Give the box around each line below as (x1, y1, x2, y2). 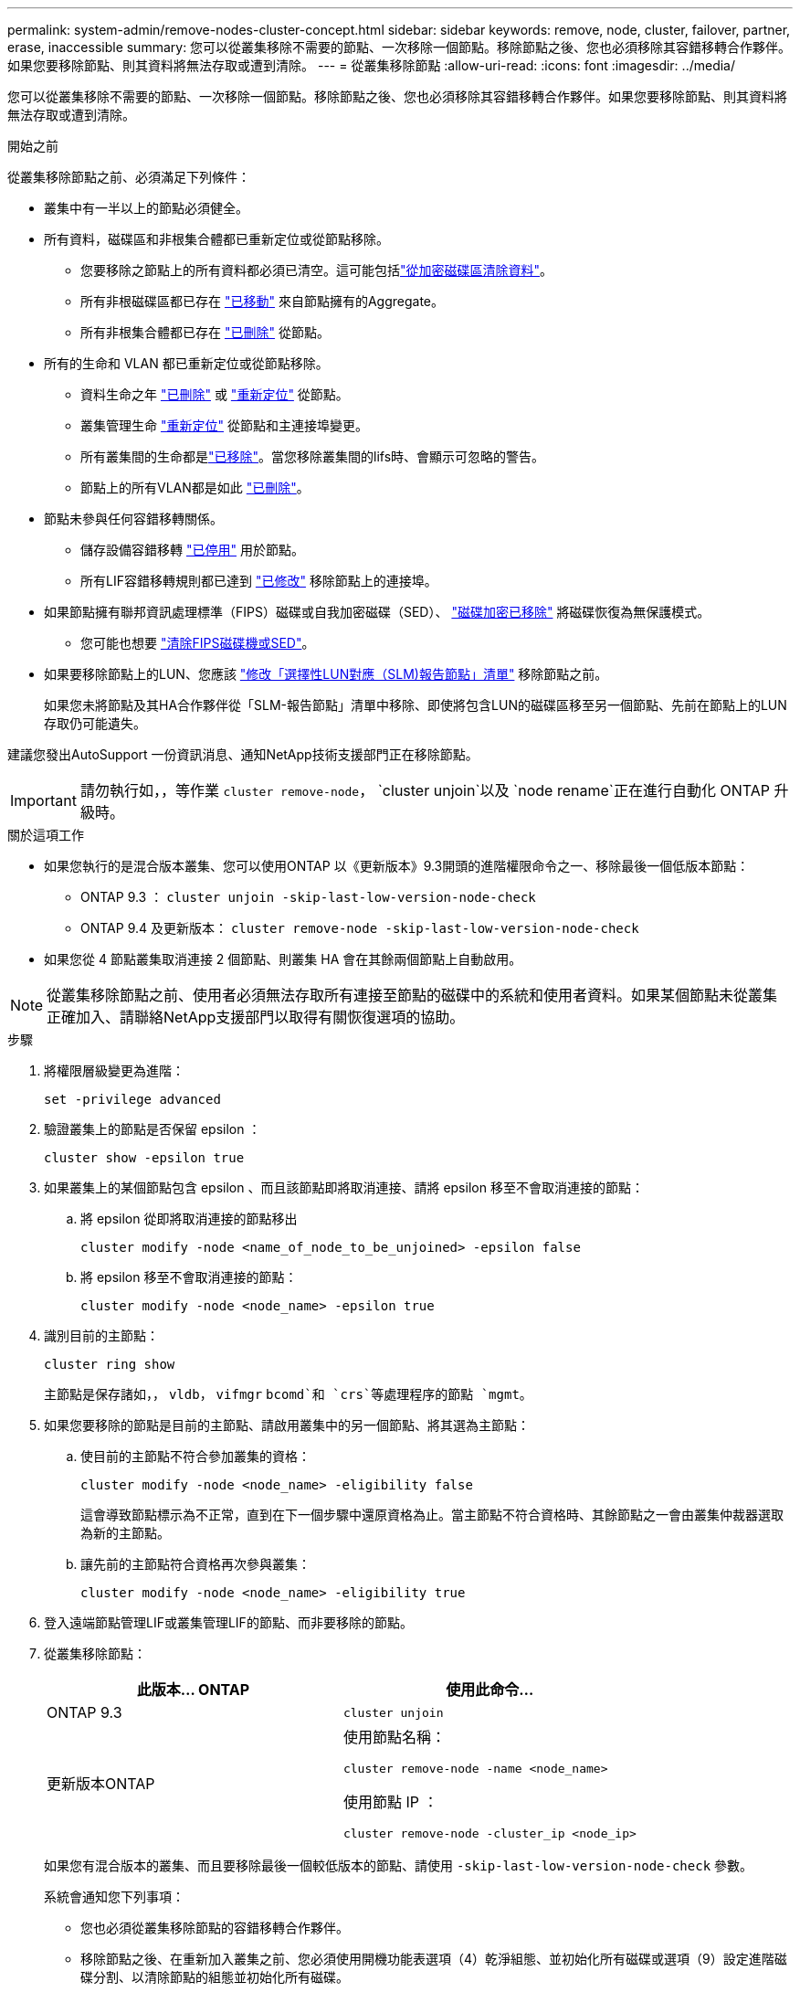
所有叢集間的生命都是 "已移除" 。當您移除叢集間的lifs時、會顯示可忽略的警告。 (80, 449, 545, 464)
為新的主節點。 (80, 1525, 170, 1541)
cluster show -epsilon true (44, 1150, 245, 1165)
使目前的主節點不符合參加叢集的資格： (80, 1448, 311, 1464)
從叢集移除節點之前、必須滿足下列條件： (7, 169, 250, 185)
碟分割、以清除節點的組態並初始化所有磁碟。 (80, 1969, 349, 1985)
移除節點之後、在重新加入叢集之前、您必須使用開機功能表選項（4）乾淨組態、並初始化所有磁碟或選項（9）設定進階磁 (80, 1951, 787, 1966)
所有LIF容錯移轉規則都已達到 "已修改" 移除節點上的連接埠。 (80, 573, 437, 588)
